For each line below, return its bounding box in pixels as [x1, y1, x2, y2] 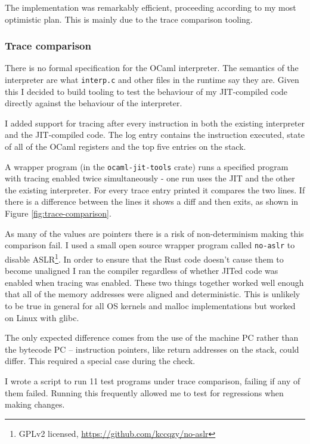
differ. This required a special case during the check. [5, 354, 196, 367]
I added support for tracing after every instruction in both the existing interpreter [5, 116, 305, 129]
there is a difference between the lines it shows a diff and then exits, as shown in [5, 195, 299, 208]
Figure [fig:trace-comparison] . [5, 207, 111, 220]
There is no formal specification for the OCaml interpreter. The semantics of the [5, 61, 299, 74]
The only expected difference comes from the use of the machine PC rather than [5, 331, 299, 344]
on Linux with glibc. [5, 311, 79, 323]
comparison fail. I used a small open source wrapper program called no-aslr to [5, 239, 295, 251]
